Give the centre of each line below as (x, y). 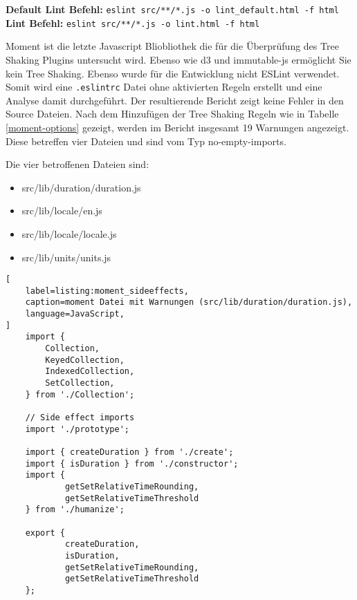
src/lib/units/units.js (66, 257)
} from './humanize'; (75, 510)
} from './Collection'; (80, 394)
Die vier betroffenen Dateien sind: (77, 164)
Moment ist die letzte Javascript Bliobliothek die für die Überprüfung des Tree (172, 46)
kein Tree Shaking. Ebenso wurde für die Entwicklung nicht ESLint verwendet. (173, 73)
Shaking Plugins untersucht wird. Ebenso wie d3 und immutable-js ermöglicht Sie (178, 59)
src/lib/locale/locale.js (69, 233)
